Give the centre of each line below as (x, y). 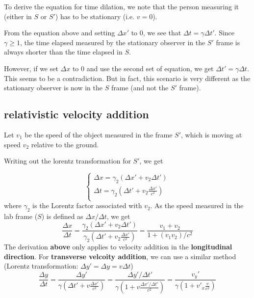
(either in (18, 16)
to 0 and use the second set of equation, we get (143, 68)
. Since (225, 33)
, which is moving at (212, 134)
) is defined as (62, 216)
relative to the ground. (65, 144)
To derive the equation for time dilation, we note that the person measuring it (122, 6)
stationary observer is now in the (53, 88)
